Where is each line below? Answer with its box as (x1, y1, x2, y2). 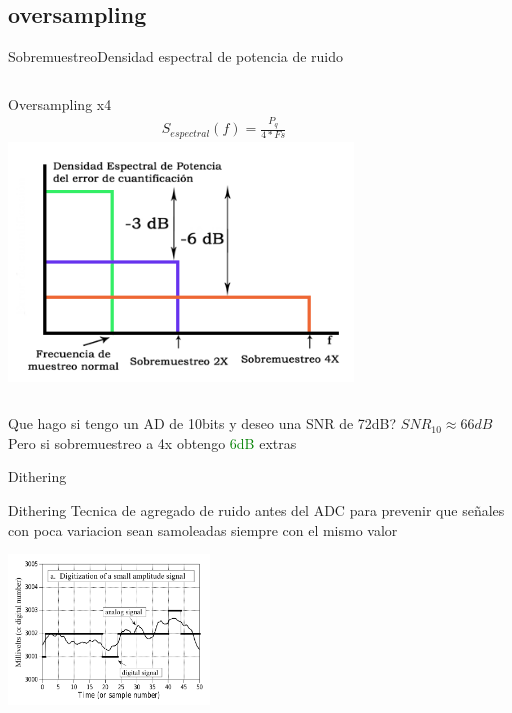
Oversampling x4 (8, 93, 112, 114)
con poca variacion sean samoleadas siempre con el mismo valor (8, 519, 398, 540)
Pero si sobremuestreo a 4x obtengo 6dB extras (8, 432, 297, 453)
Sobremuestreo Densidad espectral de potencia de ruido (8, 46, 344, 67)
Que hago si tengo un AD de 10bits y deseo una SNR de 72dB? (8, 413, 397, 434)
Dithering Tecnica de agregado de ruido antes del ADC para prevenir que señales (8, 499, 505, 520)
